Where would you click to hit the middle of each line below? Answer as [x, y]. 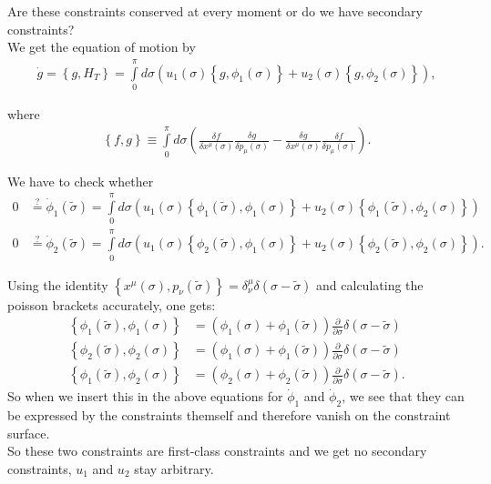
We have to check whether [81, 181]
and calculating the [370, 284]
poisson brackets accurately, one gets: [112, 304]
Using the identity [58, 284]
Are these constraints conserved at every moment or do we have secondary [215, 11]
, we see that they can [403, 396]
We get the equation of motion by [102, 47]
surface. [29, 433]
